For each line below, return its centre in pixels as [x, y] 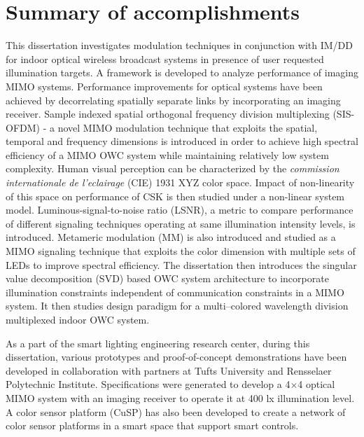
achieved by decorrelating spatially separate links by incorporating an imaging [173, 100]
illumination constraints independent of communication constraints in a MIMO [175, 292]
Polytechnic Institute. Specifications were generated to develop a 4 [148, 384]
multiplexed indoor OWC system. [78, 319]
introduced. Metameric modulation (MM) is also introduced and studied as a [171, 237]
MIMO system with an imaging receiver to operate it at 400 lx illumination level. [180, 397]
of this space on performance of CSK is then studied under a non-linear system [175, 196]
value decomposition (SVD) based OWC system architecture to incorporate [167, 278]
